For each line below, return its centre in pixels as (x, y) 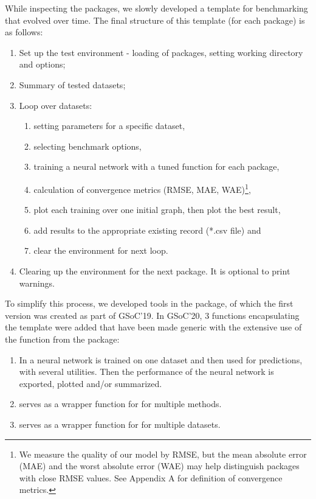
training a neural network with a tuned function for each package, (156, 166)
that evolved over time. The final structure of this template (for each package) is (155, 20)
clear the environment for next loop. (101, 250)
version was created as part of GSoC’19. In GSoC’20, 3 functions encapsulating (152, 315)
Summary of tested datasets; (72, 84)
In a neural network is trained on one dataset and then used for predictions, (161, 359)
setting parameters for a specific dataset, (109, 126)
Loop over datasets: (56, 105)
